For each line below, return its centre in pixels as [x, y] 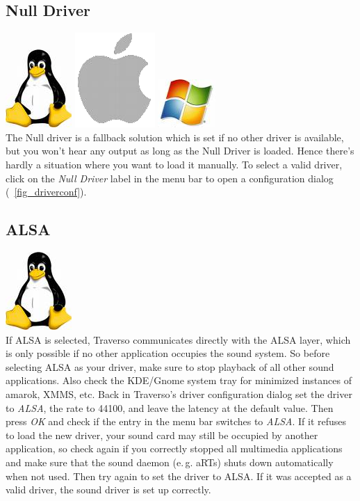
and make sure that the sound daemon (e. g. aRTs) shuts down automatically [170, 462]
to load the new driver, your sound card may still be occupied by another [162, 435]
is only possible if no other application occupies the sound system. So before [168, 353]
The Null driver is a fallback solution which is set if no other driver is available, [175, 137]
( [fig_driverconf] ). [46, 192]
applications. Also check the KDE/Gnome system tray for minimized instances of [179, 380]
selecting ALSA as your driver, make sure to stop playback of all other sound [170, 366]
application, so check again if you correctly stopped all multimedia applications [174, 448]
